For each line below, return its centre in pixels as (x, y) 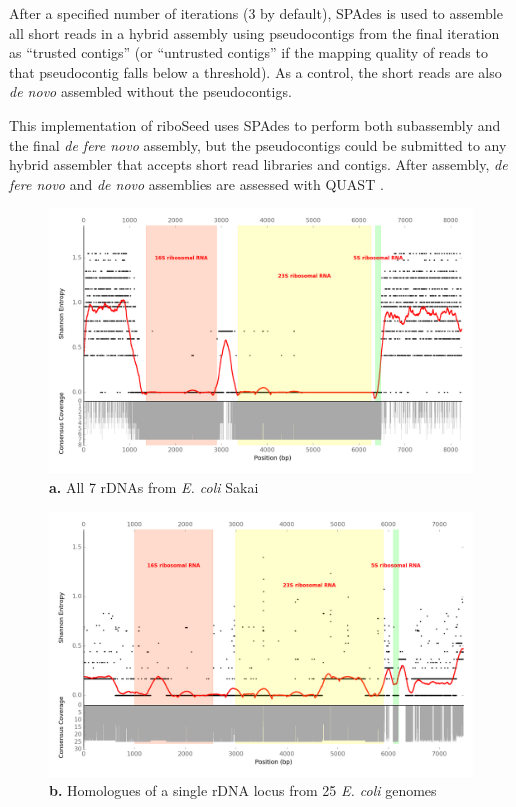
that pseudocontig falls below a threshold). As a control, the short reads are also (255, 71)
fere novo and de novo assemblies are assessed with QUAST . (196, 183)
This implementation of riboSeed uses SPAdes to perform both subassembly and (255, 124)
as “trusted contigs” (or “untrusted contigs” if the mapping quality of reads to (248, 52)
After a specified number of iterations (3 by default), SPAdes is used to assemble (256, 13)
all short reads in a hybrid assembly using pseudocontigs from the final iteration (254, 32)
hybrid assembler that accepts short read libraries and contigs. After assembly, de (258, 164)
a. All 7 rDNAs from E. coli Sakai (154, 486)
